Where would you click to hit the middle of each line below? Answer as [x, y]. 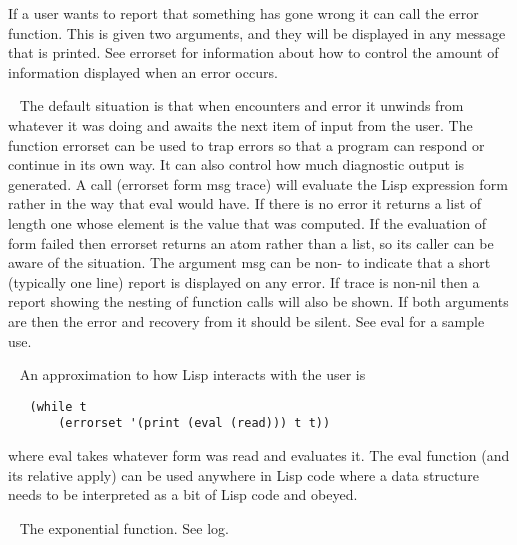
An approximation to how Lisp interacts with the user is [192, 374]
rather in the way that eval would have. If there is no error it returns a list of [245, 203]
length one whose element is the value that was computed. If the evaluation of [247, 222]
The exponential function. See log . [124, 527]
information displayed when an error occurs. [143, 71]
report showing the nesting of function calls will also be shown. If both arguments [258, 301]
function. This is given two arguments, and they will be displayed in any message [257, 32]
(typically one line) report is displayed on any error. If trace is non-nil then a [244, 281]
